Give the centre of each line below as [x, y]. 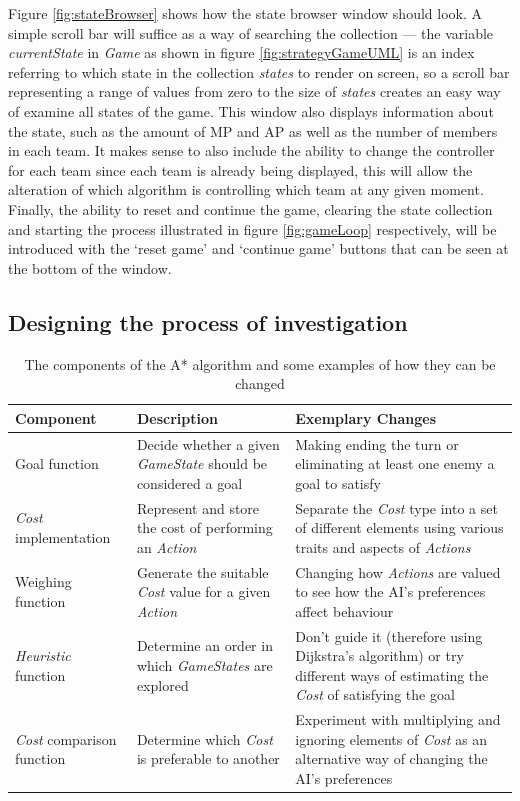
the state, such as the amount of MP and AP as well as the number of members [253, 130]
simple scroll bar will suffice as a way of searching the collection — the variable [251, 32]
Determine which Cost [204, 738]
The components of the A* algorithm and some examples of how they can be [260, 363]
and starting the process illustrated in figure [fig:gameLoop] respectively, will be [252, 228]
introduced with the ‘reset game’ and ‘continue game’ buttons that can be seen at [258, 248]
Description [177, 417]
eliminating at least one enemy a [395, 463]
